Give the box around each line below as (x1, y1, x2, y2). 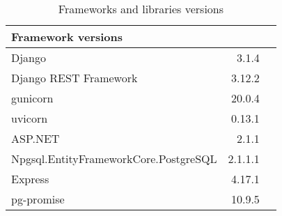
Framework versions (11, 29, 123, 45)
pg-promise (11, 191, 65, 207)
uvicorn (11, 110, 48, 126)
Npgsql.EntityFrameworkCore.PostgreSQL (11, 151, 217, 167)
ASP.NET (11, 130, 60, 146)
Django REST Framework (11, 70, 138, 86)
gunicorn (11, 90, 54, 106)
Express (11, 171, 49, 187)
